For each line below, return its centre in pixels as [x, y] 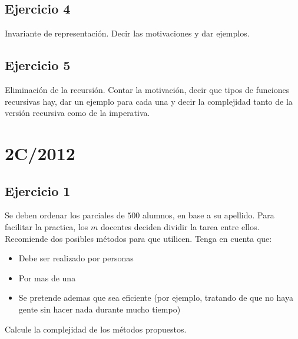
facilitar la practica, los [47, 226]
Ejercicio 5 [38, 65]
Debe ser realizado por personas [76, 258]
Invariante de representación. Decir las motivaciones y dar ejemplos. [127, 33]
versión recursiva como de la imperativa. [77, 113]
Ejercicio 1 [38, 190]
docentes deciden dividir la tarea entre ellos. [180, 226]
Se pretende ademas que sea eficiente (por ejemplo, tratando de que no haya [156, 298]
